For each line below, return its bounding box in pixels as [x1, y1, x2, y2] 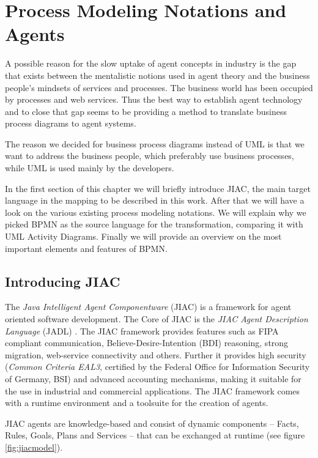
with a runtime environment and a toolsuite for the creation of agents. [5, 396, 268, 409]
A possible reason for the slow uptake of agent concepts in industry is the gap [5, 57, 297, 70]
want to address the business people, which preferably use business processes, [5, 149, 294, 162]
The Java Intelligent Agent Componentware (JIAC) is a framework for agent [5, 300, 292, 313]
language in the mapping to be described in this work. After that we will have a [5, 194, 305, 207]
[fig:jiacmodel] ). [5, 440, 63, 453]
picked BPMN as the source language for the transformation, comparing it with [5, 218, 303, 231]
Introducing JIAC [5, 271, 120, 290]
